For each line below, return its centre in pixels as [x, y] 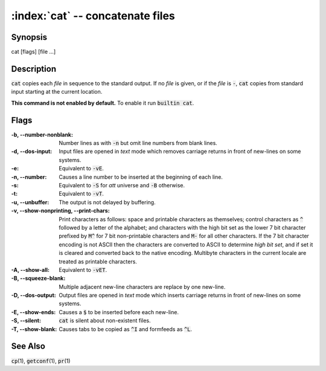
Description [34, 69]
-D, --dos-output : [34, 295]
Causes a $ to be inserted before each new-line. [119, 312]
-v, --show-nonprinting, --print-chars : [60, 211]
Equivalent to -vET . [83, 269]
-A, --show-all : [30, 269]
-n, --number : [29, 177]
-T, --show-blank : [34, 329]
